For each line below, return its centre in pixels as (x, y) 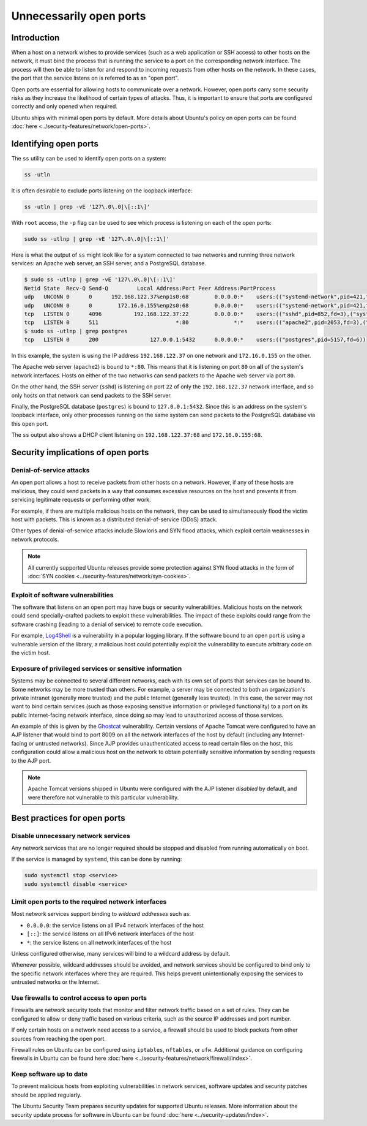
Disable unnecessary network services (71, 836)
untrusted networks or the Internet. (56, 982)
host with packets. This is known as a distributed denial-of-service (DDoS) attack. (114, 519)
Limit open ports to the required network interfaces (89, 902)
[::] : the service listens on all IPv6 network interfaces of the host (110, 934)
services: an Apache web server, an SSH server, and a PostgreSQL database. (109, 263)
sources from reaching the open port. (59, 1038)
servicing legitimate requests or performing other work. (81, 500)
